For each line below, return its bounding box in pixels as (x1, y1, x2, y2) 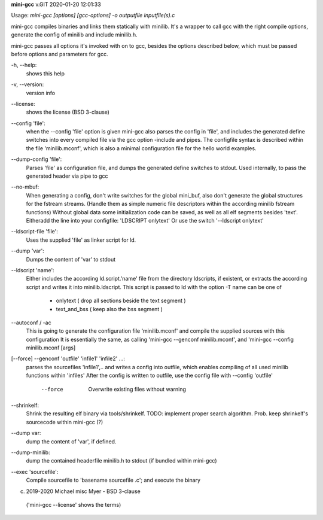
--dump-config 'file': (11, 156, 62, 163)
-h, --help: (11, 62, 37, 69)
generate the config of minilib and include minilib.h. (11, 31, 138, 38)
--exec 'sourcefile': (11, 468, 59, 475)
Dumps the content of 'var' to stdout (26, 256, 116, 263)
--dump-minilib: (11, 449, 50, 456)
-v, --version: (11, 81, 44, 88)
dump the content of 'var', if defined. (26, 437, 117, 445)
